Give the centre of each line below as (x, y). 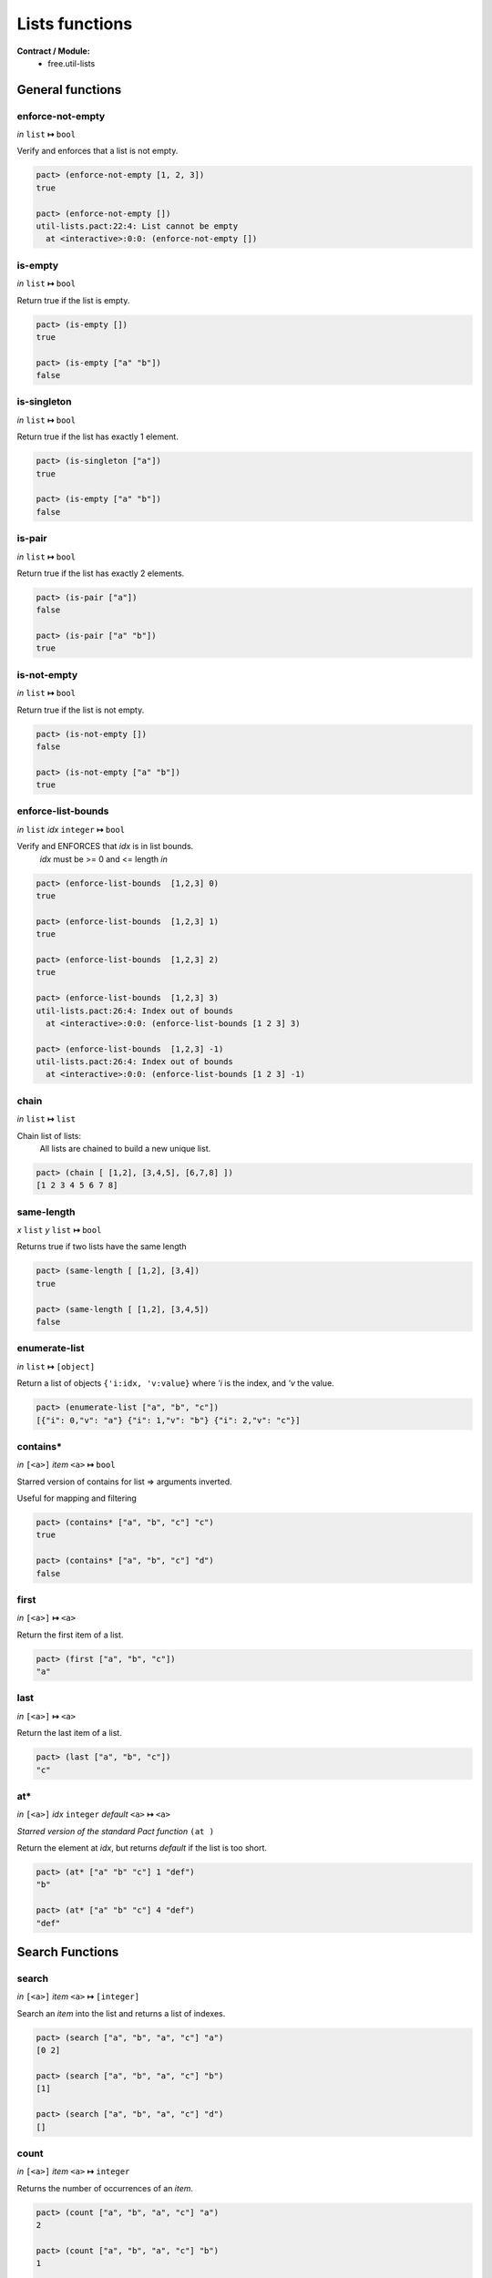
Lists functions (75, 24)
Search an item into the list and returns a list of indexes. (121, 2013)
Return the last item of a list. (69, 1733)
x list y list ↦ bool (59, 1230)
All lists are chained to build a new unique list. (125, 1148)
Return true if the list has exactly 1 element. (98, 436)
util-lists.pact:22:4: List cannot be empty (137, 226)
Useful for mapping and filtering (77, 1498)
